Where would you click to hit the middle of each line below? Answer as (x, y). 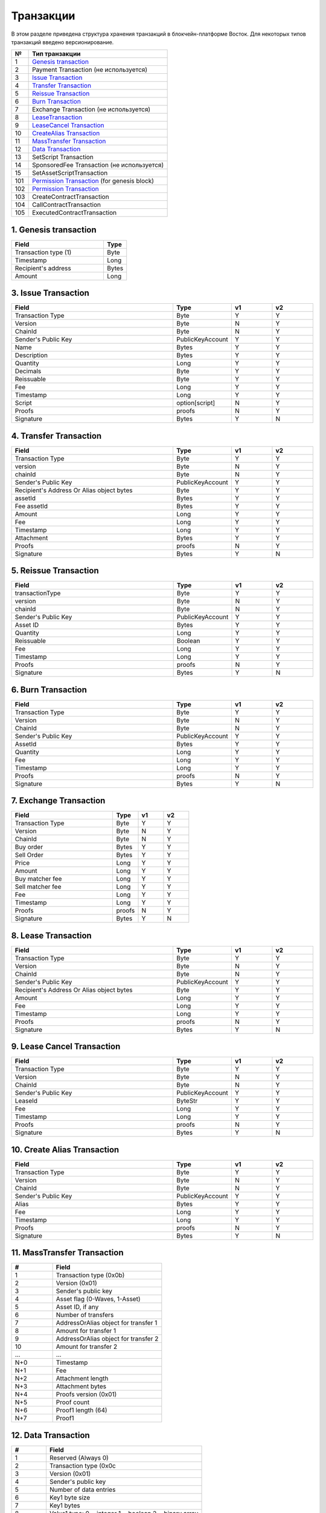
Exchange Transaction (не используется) (91, 110)
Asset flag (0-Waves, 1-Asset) (98, 1299)
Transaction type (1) (43, 252)
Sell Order (29, 855)
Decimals (28, 371)
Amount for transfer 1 (86, 1331)
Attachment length (82, 1379)
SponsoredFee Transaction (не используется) (98, 165)
